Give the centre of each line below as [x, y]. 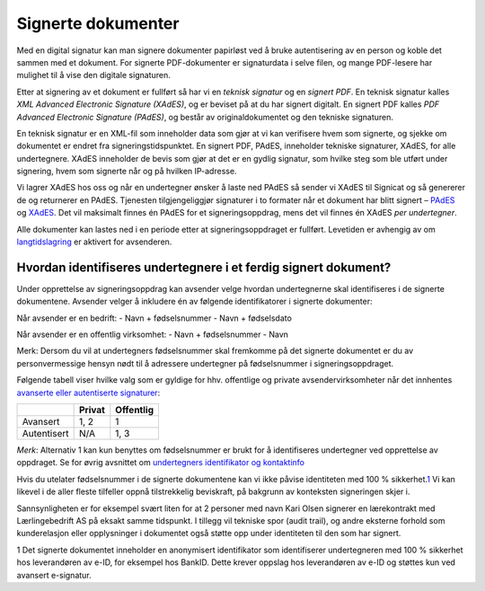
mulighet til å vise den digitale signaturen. [93, 75]
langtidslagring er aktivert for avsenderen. [94, 242]
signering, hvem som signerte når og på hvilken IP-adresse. [127, 172]
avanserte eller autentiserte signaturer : [88, 393]
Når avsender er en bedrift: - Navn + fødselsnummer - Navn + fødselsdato [154, 318]
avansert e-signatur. [54, 575]
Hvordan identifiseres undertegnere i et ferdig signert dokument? [204, 267]
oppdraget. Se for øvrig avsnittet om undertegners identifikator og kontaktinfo [161, 463]
